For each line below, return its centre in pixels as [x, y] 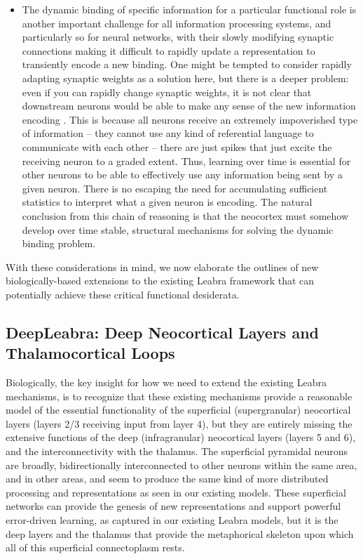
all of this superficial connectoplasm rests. [95, 547]
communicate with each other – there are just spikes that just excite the [177, 146]
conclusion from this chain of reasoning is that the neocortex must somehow [185, 215]
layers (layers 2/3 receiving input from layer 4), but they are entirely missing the [179, 423]
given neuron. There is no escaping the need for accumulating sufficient [175, 188]
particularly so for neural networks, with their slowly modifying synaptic [178, 37]
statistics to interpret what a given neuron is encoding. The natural [167, 202]
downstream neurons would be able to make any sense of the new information [189, 106]
